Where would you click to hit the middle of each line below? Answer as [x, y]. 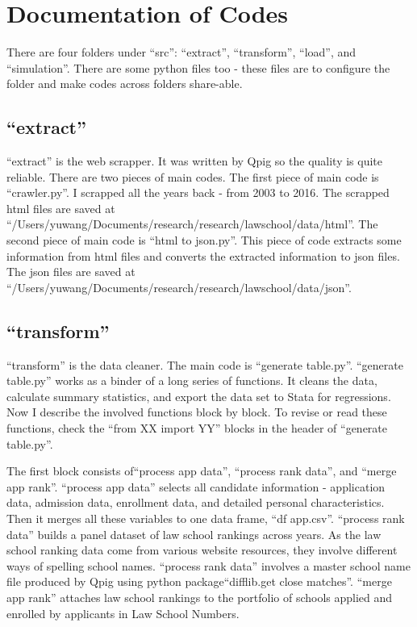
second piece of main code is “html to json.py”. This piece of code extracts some [204, 240]
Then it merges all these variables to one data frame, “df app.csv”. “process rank [206, 518]
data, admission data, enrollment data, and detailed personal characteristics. [196, 502]
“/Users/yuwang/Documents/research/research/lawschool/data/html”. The [192, 224]
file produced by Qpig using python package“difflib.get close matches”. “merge [199, 581]
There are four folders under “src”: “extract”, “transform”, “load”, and [181, 52]
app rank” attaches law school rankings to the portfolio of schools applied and [200, 597]
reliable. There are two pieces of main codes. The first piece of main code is [193, 176]
